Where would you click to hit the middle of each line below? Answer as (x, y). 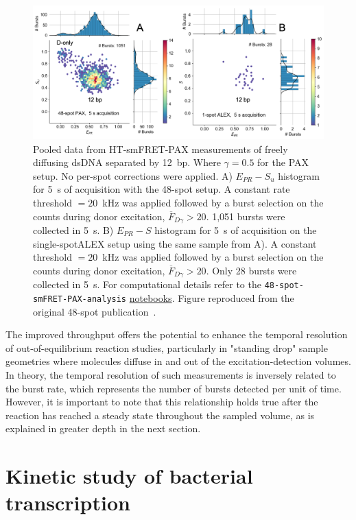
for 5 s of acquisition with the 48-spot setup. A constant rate (162, 189)
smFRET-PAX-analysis (80, 299)
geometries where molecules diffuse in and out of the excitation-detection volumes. (178, 361)
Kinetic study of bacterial (129, 476)
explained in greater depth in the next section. (103, 428)
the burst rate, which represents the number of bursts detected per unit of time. (174, 388)
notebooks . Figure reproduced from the (212, 297)
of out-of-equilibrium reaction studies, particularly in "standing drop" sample (167, 347)
